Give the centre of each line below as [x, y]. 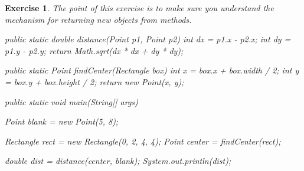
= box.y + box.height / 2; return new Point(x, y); [94, 81]
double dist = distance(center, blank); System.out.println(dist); [118, 161]
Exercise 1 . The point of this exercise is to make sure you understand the [139, 8]
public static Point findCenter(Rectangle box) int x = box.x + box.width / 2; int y [152, 70]
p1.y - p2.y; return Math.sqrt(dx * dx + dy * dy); [94, 50]
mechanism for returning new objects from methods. [98, 19]
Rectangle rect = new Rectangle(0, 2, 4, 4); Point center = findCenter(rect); [143, 141]
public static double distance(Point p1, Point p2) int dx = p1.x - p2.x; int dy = [148, 39]
